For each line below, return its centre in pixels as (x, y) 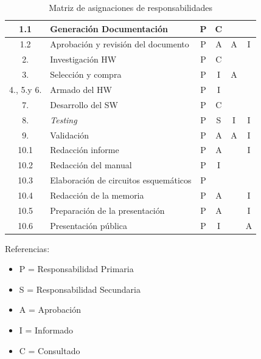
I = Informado (46, 330)
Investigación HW (83, 59)
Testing (64, 119)
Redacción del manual (91, 165)
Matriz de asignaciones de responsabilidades (131, 7)
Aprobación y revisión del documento (120, 44)
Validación (70, 135)
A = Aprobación (50, 309)
